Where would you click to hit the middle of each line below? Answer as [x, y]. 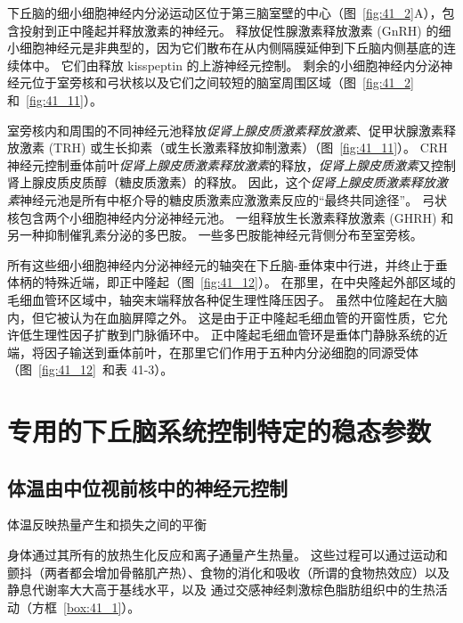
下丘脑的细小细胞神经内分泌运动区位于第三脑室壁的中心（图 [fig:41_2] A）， [225, 12]
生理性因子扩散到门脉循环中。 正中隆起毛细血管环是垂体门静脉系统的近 [240, 335]
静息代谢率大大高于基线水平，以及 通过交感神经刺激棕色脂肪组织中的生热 [221, 590]
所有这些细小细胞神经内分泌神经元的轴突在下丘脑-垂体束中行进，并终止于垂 [227, 264]
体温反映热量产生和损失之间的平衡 [107, 525]
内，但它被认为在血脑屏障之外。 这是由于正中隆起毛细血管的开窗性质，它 [221, 317]
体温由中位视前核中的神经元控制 [147, 487]
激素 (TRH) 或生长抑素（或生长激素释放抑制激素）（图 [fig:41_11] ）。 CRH [233, 148]
